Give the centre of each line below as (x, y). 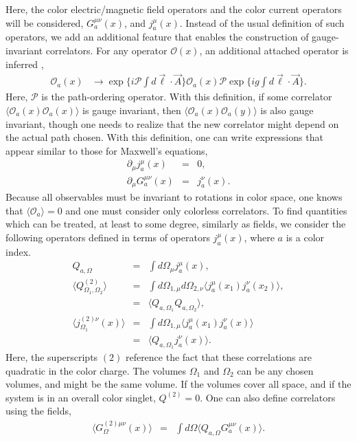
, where (259, 237)
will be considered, (45, 22)
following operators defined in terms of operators (108, 237)
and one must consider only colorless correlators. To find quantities (206, 210)
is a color (305, 237)
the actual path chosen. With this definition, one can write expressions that (164, 137)
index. (18, 251)
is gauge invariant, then (132, 110)
